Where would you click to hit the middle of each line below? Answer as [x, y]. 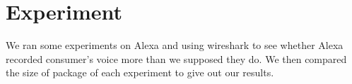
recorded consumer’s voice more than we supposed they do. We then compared [176, 58]
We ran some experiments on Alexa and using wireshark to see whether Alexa [175, 45]
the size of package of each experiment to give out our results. [140, 72]
